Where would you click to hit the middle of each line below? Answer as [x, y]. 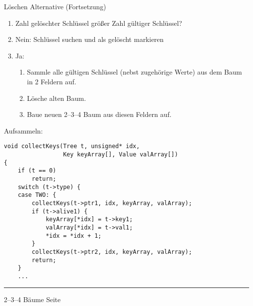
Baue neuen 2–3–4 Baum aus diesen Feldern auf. [99, 114]
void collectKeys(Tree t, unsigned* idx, [72, 146]
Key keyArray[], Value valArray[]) [120, 154]
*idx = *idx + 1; [73, 236]
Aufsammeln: [23, 130]
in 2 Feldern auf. [52, 81]
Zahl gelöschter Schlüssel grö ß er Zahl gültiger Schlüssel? [99, 23]
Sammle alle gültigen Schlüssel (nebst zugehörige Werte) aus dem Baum [135, 72]
